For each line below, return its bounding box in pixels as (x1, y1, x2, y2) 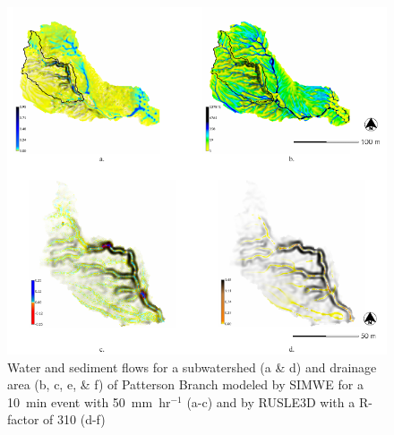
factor (7, 410, 39, 429)
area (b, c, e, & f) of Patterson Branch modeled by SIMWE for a (7, 375, 364, 394)
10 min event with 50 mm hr (7, 392, 171, 411)
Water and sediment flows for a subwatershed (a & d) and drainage (7, 357, 377, 376)
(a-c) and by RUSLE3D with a (186, 392, 355, 411)
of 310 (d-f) (43, 410, 106, 429)
